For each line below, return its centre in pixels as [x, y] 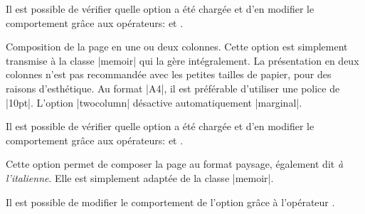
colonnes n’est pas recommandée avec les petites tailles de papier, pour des [169, 74]
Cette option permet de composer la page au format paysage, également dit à [175, 164]
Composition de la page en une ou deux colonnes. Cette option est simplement [177, 47]
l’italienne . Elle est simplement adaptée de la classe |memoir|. [140, 177]
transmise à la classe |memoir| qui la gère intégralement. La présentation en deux [182, 60]
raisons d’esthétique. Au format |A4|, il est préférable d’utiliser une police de [173, 88]
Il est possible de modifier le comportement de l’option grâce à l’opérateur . [170, 202]
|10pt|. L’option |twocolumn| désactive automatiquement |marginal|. [154, 102]
